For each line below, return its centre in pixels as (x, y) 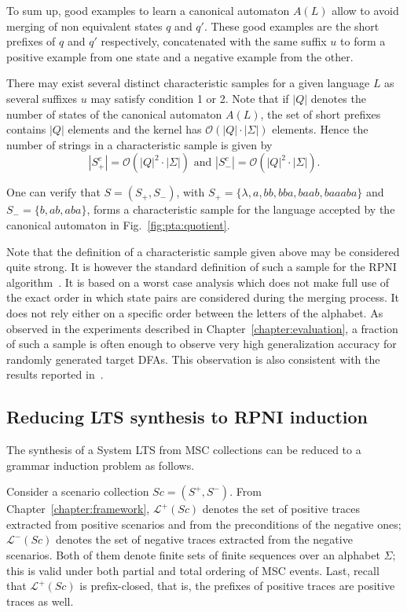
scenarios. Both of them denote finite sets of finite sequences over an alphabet (193, 555)
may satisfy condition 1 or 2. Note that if (190, 98)
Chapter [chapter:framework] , (78, 509)
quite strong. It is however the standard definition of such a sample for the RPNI (202, 267)
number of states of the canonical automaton (114, 114)
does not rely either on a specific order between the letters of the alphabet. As (195, 312)
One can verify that (53, 192)
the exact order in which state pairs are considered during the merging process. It (203, 297)
